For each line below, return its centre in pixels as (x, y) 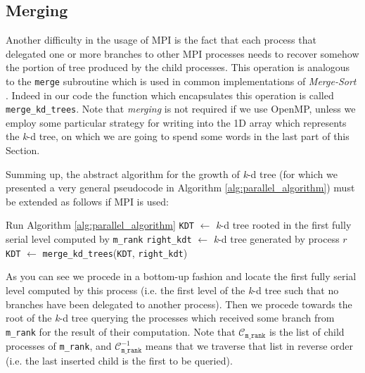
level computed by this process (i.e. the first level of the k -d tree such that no (172, 290)
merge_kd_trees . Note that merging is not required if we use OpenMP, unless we (181, 109)
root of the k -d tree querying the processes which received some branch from (170, 318)
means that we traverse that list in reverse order (249, 346)
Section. (23, 150)
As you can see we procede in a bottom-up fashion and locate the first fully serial (181, 276)
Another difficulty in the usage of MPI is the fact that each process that (161, 40)
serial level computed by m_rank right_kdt (99, 239)
